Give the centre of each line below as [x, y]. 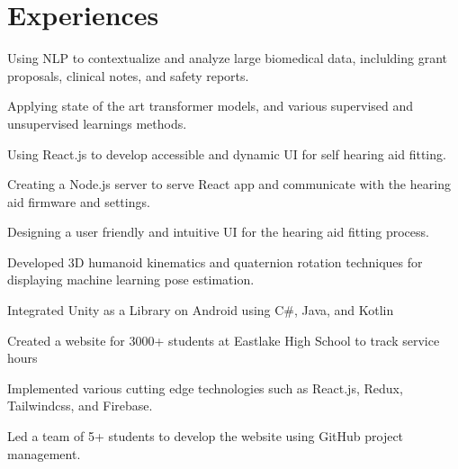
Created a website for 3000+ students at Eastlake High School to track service [224, 340]
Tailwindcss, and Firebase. [80, 406]
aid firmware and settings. [79, 201]
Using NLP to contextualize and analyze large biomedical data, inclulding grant [228, 58]
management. [44, 453]
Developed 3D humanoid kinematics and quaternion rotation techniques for [215, 262]
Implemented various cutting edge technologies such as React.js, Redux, [205, 388]
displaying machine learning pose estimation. [131, 280]
